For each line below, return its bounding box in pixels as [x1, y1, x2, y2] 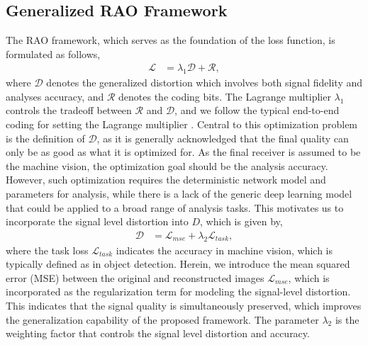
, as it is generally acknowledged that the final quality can [96, 130, 349, 145]
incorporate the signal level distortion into [6, 214, 189, 229]
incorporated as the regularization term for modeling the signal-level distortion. [6, 284, 351, 299]
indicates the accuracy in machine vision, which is [116, 242, 333, 257]
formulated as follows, [6, 46, 101, 61]
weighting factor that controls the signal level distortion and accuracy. [6, 326, 310, 341]
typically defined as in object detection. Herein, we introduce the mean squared [6, 256, 350, 271]
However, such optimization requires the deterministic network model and [6, 172, 326, 187]
